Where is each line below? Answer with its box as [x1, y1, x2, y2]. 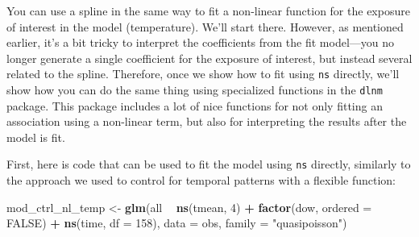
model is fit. [6, 128, 65, 145]
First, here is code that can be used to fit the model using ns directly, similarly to [6, 156, 411, 173]
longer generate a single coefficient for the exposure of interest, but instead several [6, 49, 413, 66]
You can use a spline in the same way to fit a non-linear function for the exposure [6, 2, 410, 19]
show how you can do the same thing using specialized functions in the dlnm [6, 81, 383, 98]
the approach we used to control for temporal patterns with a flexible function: [6, 172, 396, 189]
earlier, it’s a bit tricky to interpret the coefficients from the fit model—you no [6, 34, 395, 51]
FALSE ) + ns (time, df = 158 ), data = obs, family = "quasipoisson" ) [6, 214, 347, 231]
